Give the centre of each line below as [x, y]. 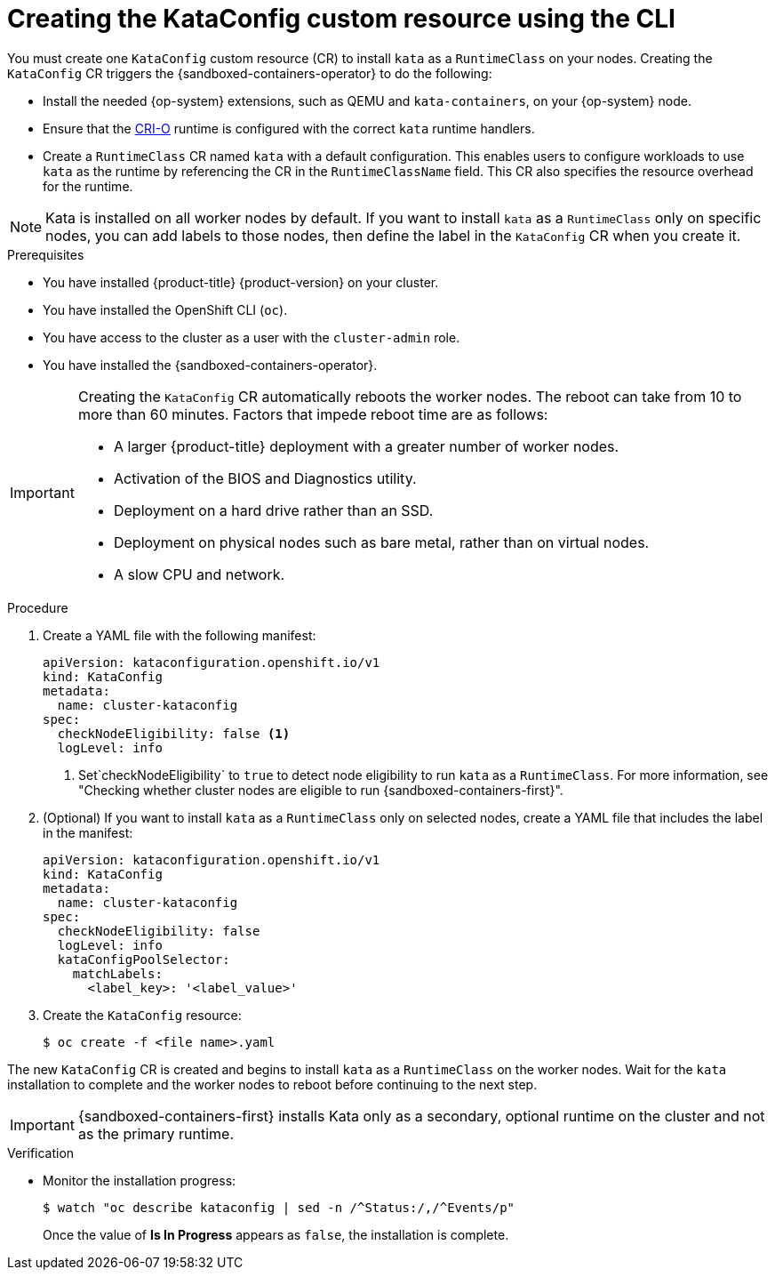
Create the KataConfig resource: [142, 1015]
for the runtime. [88, 186]
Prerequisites [46, 254]
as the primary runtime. [156, 1133]
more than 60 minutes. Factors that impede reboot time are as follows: [313, 414]
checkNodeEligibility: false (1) [174, 733]
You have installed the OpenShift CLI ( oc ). [165, 309]
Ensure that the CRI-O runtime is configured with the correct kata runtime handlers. [289, 128]
